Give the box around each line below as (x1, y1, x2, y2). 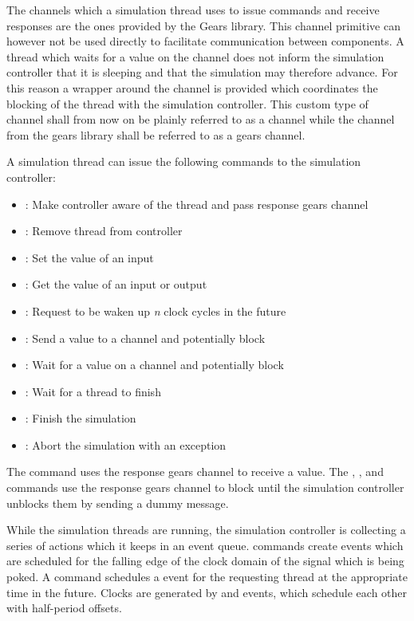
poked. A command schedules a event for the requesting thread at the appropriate (6, 568, 408, 585)
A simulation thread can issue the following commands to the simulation (6, 153, 361, 170)
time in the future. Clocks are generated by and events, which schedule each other (6, 584, 408, 600)
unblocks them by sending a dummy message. (6, 494, 229, 511)
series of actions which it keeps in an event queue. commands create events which (6, 536, 404, 553)
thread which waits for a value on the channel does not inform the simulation (6, 48, 384, 65)
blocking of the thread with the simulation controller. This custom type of (6, 95, 369, 112)
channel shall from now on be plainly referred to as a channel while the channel (6, 111, 395, 128)
